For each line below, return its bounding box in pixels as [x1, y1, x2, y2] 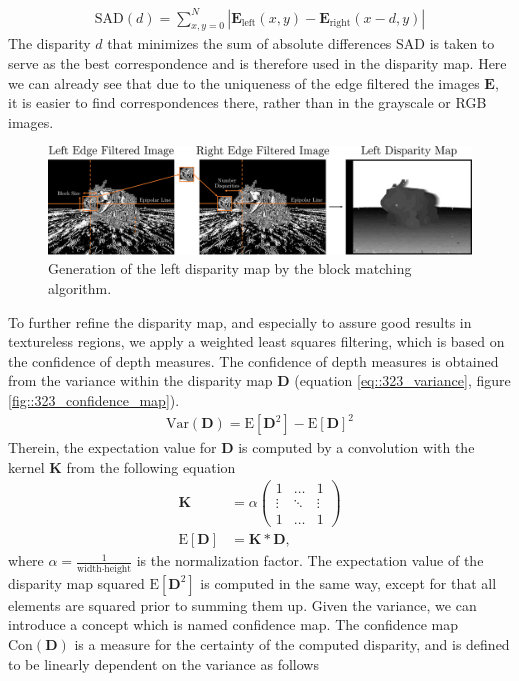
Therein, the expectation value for [8, 437, 217, 458]
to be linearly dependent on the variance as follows [8, 653, 319, 674]
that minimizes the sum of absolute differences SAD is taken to [107, 33, 495, 54]
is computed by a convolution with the [238, 437, 475, 458]
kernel [8, 456, 45, 477]
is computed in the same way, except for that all [200, 572, 497, 593]
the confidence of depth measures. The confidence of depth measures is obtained [8, 350, 499, 371]
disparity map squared [8, 572, 145, 593]
